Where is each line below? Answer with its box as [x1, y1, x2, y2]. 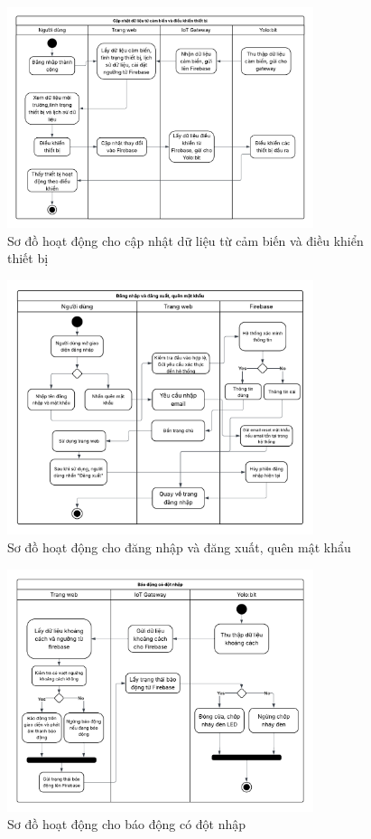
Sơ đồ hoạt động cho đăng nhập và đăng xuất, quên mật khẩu [7, 538, 351, 557]
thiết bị [7, 249, 49, 268]
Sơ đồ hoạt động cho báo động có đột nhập [7, 815, 246, 834]
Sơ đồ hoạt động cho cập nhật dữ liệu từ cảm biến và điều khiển [7, 231, 364, 250]
